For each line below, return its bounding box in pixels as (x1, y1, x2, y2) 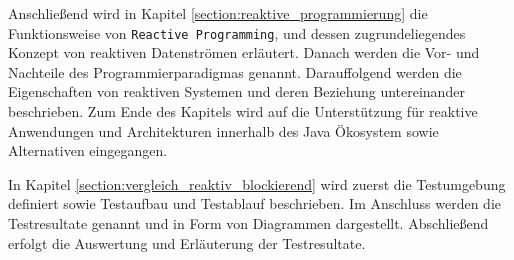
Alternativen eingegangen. (8, 140, 168, 161)
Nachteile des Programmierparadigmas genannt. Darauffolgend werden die (8, 61, 462, 82)
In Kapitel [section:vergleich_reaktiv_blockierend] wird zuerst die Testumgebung (8, 173, 506, 194)
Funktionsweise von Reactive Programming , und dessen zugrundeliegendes (8, 22, 466, 43)
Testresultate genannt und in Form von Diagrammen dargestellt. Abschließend (8, 213, 489, 233)
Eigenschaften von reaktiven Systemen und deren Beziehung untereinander (8, 81, 465, 102)
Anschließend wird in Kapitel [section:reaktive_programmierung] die (8, 3, 428, 23)
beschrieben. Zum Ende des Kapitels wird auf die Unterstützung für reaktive (8, 101, 478, 122)
